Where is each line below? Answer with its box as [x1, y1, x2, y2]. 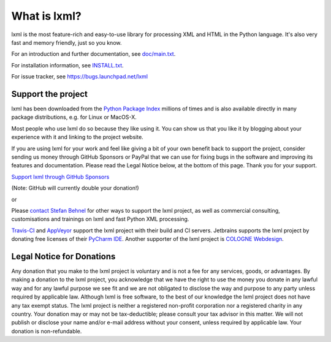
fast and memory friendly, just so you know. [11, 39, 122, 46]
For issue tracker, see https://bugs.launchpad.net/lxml [11, 73, 148, 80]
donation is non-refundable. [11, 327, 82, 335]
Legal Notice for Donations [11, 251, 116, 262]
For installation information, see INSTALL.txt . [11, 61, 124, 69]
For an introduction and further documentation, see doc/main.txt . [11, 50, 176, 58]
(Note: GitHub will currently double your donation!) [11, 184, 139, 192]
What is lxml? [11, 9, 82, 23]
